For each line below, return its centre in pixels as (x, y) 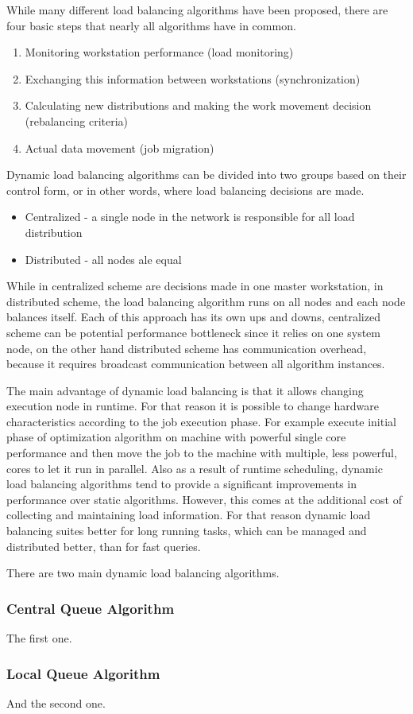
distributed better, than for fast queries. (104, 546)
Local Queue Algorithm (83, 673)
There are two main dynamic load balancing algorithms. (143, 573)
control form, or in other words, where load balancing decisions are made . (185, 190)
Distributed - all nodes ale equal (103, 259)
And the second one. (56, 702)
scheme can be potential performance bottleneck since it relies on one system (193, 332)
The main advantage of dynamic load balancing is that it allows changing (185, 390)
